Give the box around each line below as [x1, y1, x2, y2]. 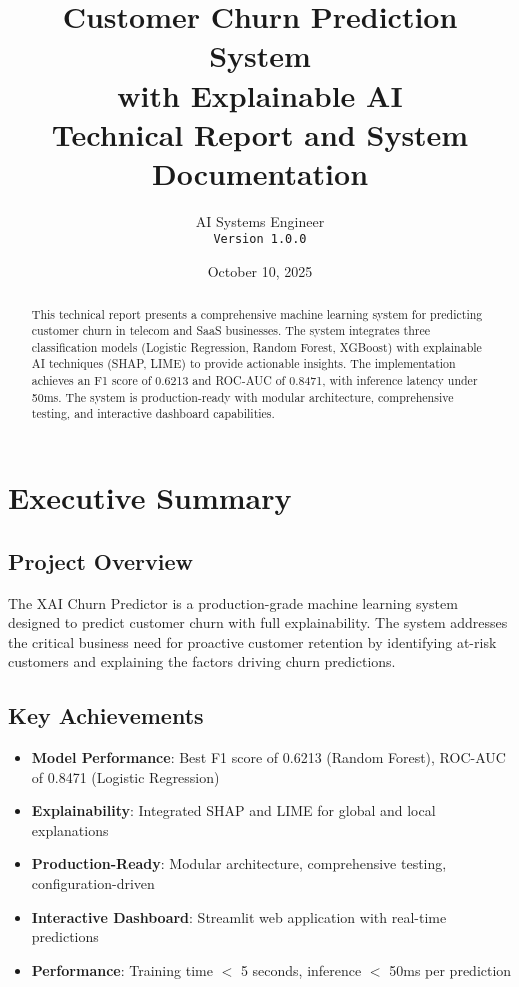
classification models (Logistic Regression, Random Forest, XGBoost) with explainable [31, 338, 482, 355]
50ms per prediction [389, 959, 512, 980]
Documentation [151, 152, 369, 193]
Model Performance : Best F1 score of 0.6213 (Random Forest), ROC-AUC [31, 747, 506, 768]
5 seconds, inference [240, 959, 362, 980]
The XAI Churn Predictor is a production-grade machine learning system [8, 592, 458, 613]
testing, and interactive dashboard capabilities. [31, 405, 275, 422]
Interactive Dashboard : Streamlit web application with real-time [31, 906, 447, 927]
